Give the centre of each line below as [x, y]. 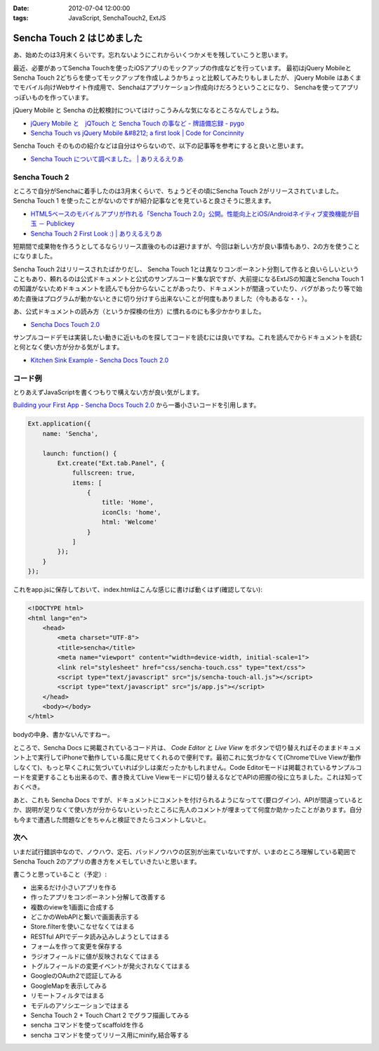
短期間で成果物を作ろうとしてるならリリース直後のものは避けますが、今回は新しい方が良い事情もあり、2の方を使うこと [187, 246]
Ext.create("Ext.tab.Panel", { [111, 463]
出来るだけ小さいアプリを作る [74, 887]
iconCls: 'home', [132, 512]
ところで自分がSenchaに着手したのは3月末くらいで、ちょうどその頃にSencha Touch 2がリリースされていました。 [178, 191]
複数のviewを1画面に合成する [73, 907]
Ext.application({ [59, 424]
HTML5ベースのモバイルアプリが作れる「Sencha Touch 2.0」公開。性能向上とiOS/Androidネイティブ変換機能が [192, 214]
